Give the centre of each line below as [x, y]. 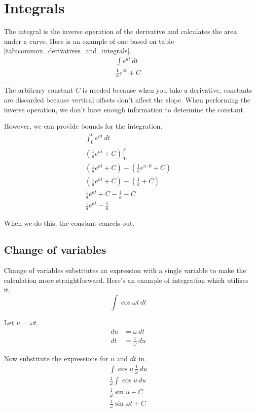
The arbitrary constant [39, 90]
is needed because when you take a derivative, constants [167, 90]
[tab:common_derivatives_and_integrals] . [68, 51]
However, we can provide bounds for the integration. [83, 126]
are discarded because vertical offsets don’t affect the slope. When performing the [127, 99]
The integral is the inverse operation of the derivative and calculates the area [121, 31]
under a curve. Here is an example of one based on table [89, 41]
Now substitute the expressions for [56, 358]
